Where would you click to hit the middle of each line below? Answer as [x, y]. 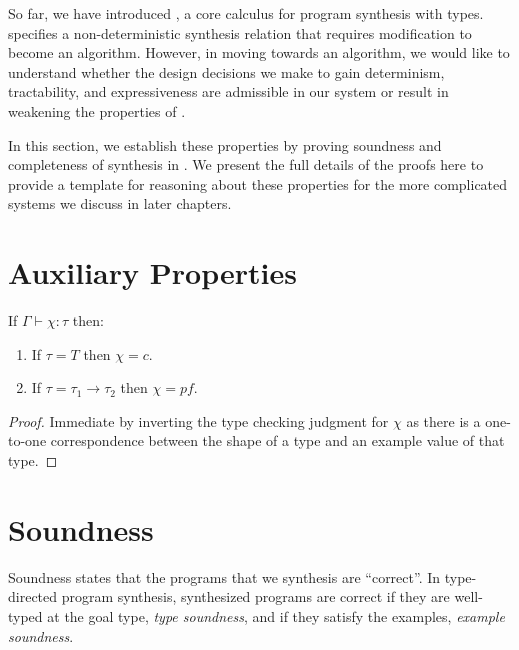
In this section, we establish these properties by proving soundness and [225, 144]
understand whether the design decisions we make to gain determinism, [226, 71]
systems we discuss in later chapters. [120, 203]
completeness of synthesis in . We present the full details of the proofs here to [246, 164]
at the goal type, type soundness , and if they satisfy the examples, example [276, 615]
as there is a [443, 420]
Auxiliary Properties [152, 272]
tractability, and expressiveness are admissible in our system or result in [228, 91]
